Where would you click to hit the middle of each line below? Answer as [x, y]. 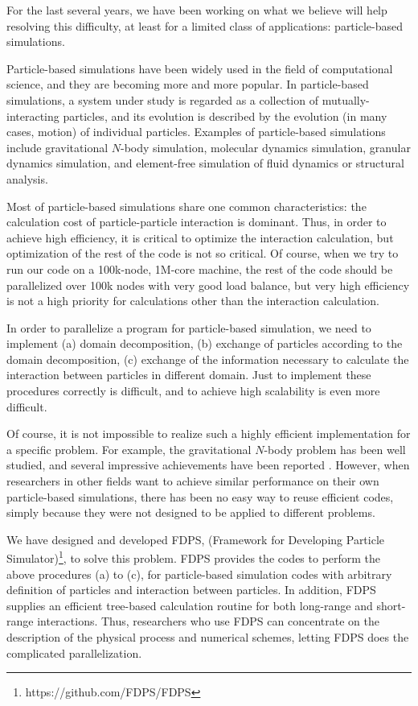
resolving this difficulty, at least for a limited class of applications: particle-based [205, 25]
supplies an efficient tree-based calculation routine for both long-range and [190, 605]
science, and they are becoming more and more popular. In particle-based [188, 84]
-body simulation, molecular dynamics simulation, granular [265, 147]
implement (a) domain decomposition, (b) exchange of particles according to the [205, 343]
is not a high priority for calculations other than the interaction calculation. [193, 301]
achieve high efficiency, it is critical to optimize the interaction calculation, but [200, 237]
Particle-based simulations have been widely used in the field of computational [200, 68]
